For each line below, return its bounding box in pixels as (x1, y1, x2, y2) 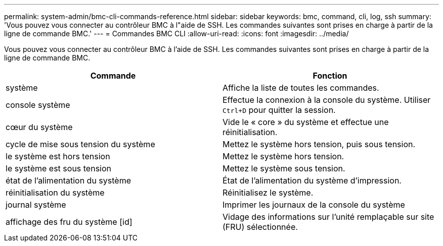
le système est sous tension (6, 163, 112, 173)
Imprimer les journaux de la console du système (223, 200, 405, 210)
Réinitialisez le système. (223, 188, 314, 198)
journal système (6, 200, 66, 210)
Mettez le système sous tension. (223, 163, 345, 173)
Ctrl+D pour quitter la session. (223, 105, 336, 115)
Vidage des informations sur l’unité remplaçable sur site (223, 212, 434, 222)
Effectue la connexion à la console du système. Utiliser (223, 95, 431, 105)
